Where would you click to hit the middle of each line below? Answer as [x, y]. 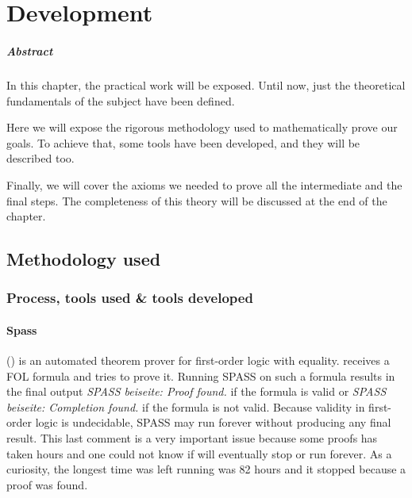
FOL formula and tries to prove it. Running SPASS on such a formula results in [201, 375]
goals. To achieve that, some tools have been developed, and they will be [183, 142]
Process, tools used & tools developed [130, 298]
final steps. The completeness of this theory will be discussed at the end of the [197, 200]
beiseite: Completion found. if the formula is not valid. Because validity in [186, 406]
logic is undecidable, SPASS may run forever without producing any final [213, 422]
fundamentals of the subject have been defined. [121, 100]
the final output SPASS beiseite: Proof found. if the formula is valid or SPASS [196, 391]
